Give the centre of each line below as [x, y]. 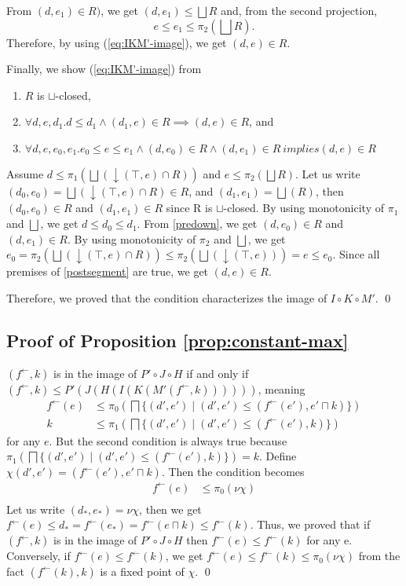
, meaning [282, 388]
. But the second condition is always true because [168, 440]
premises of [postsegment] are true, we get [108, 271]
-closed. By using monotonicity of [304, 208]
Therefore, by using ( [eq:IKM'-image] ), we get [117, 42]
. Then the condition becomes [233, 472]
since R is [189, 208]
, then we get [170, 509]
